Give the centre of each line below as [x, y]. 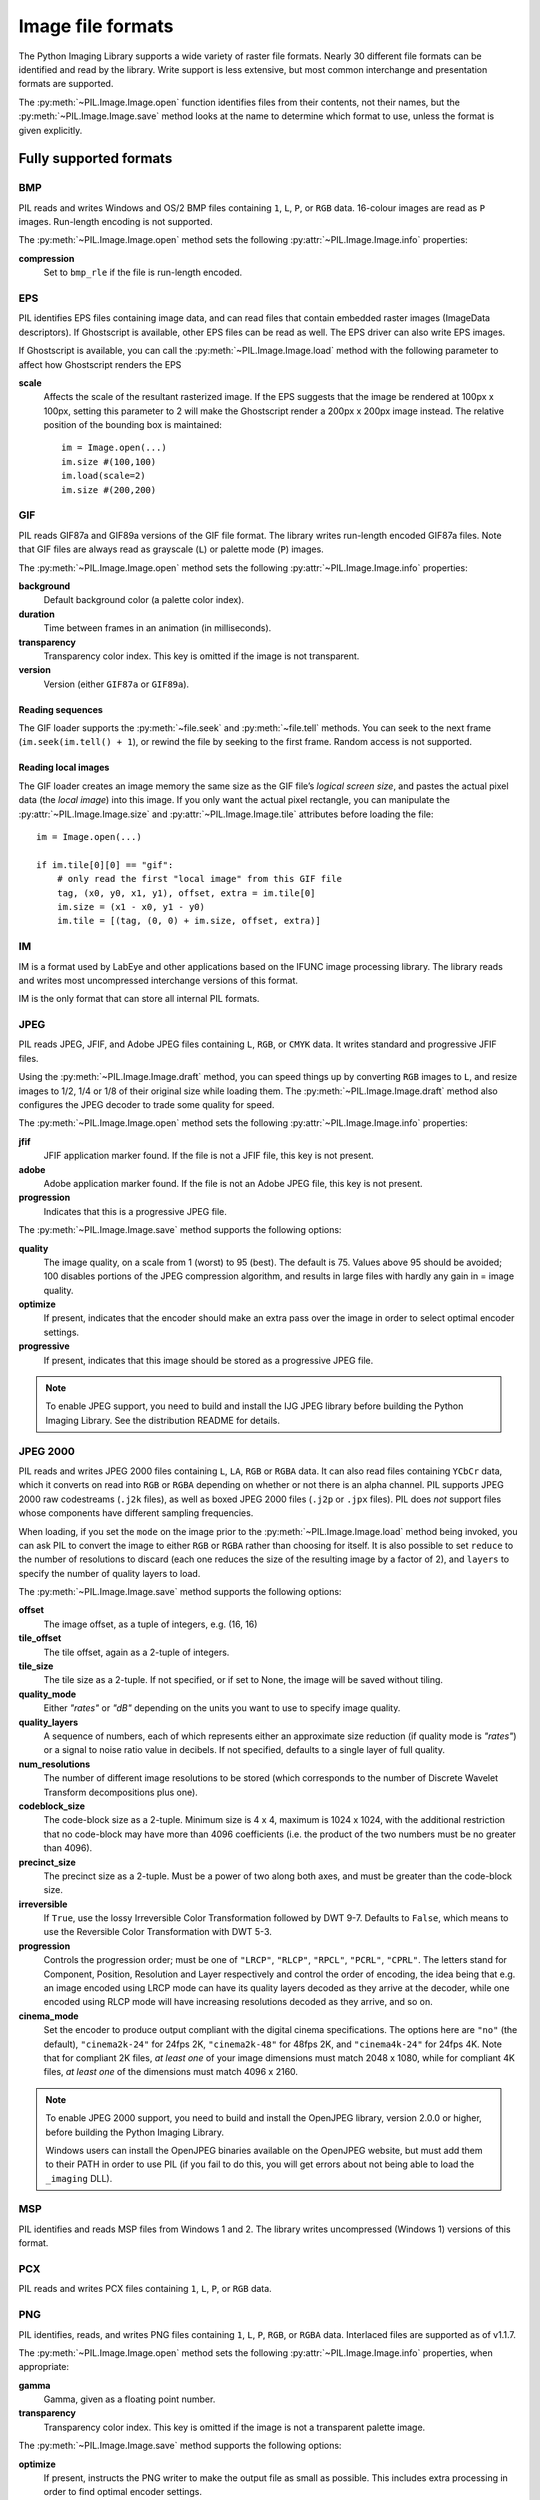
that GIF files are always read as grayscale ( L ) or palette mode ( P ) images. [171, 549]
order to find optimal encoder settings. [123, 2492]
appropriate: [44, 2367]
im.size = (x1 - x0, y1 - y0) [130, 906]
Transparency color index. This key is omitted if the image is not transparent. [201, 656]
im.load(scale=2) [103, 476]
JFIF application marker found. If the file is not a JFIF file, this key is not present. [208, 1156]
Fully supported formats [95, 158]
